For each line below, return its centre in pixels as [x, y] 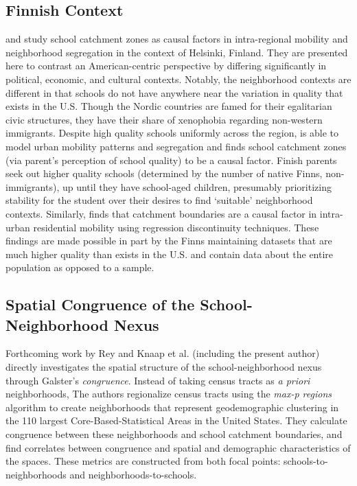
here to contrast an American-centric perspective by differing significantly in [166, 66]
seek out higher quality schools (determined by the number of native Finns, [164, 173]
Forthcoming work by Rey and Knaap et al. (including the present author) [163, 353]
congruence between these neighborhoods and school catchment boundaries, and [174, 434]
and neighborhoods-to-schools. [133, 474]
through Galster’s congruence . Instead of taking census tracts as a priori [158, 380]
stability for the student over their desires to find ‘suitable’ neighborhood [159, 200]
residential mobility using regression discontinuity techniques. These [176, 227]
